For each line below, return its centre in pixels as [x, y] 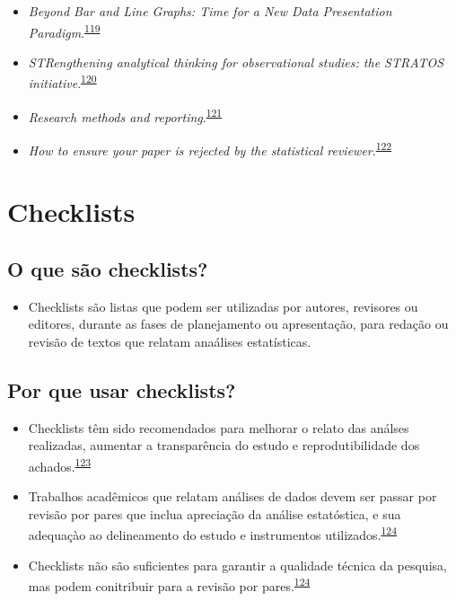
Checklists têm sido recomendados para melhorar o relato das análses [219, 427]
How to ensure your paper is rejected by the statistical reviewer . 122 [210, 148]
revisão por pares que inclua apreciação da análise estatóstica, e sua [215, 513]
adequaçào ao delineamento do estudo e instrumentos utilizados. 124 [213, 534]
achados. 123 [60, 464]
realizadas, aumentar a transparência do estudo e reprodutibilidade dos [224, 445]
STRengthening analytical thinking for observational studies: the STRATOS [236, 62]
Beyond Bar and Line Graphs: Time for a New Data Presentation [210, 11]
